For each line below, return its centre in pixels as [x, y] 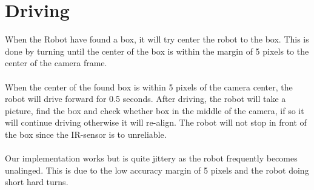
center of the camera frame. [56, 63]
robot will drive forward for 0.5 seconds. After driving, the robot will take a [145, 99]
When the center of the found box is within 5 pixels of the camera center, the [149, 87]
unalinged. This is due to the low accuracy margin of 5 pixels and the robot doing [157, 170]
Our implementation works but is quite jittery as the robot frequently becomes [151, 158]
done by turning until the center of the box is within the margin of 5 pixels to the [157, 51]
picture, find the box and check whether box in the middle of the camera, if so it [155, 110]
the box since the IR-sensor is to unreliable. [86, 134]
